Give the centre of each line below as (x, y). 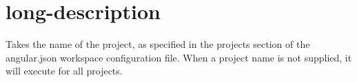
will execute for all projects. (64, 71)
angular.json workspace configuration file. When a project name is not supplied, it (179, 57)
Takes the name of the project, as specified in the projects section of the (158, 44)
